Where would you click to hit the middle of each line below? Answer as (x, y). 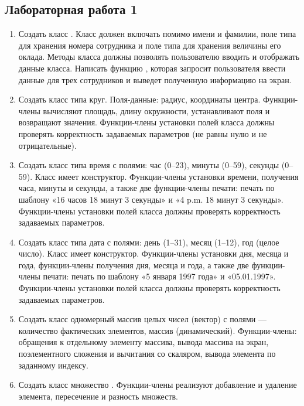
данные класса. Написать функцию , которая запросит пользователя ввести (152, 68)
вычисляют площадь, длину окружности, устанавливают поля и (156, 110)
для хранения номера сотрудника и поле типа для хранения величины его (150, 45)
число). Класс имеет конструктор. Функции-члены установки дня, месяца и (153, 253)
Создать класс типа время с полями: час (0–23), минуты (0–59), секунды (149, 165)
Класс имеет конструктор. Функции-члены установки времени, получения (167, 176)
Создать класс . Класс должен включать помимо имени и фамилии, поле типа (157, 34)
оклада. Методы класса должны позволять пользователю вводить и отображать (159, 57)
